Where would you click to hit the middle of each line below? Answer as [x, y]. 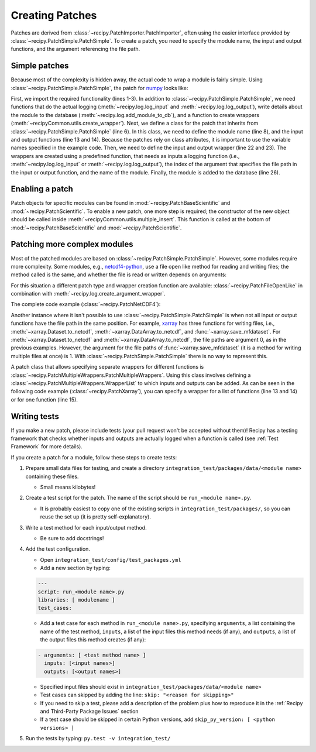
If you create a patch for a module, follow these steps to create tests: [94, 457]
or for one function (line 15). [44, 399]
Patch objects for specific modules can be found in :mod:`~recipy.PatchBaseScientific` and [121, 203]
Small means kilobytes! [68, 487]
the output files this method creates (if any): [93, 640]
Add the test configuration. [58, 549]
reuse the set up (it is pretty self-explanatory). [96, 517]
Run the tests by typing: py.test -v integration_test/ [98, 739]
